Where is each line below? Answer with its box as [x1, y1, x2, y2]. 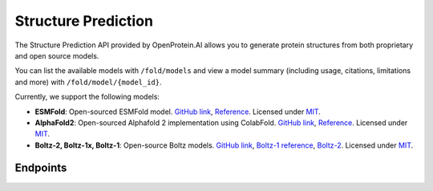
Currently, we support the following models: [14, 92, 160, 102]
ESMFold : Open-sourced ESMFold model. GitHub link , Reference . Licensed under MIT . [34, 107, 321, 116]
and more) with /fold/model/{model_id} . [14, 77, 162, 87]
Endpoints [14, 161, 67, 175]
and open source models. [14, 51, 99, 60]
